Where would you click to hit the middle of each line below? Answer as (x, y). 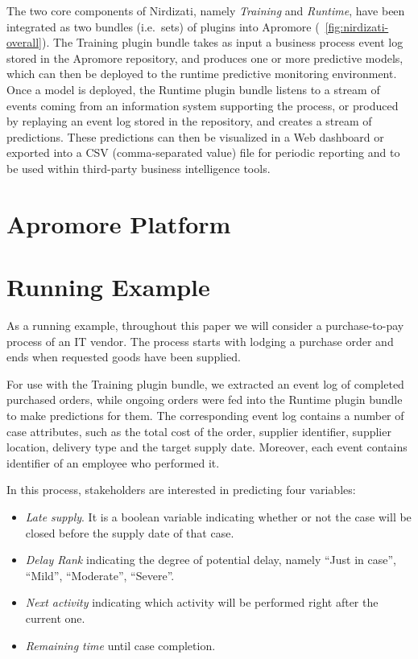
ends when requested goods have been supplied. (124, 357)
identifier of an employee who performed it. (113, 462)
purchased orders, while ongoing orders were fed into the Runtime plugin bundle (205, 400)
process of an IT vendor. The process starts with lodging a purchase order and (200, 341)
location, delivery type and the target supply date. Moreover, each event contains (207, 447)
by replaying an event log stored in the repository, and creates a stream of (189, 121)
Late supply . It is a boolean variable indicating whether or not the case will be (218, 516)
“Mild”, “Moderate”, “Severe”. (100, 575)
